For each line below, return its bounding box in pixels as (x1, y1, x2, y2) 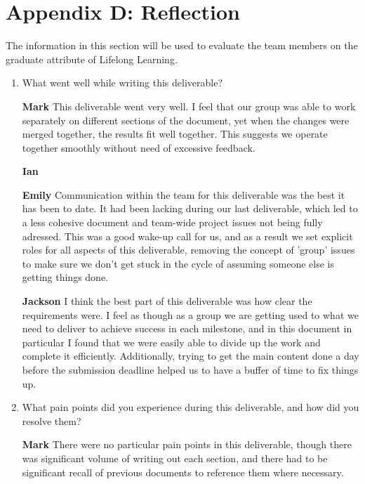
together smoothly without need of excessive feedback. (22, 140, 255, 155)
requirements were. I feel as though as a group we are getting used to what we (22, 307, 359, 322)
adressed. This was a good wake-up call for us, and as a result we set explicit (22, 228, 353, 243)
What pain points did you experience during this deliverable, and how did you (22, 400, 359, 414)
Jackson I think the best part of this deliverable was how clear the (22, 294, 312, 308)
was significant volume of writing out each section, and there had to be (22, 450, 328, 465)
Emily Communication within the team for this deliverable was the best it (22, 187, 345, 202)
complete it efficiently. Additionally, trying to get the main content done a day (22, 348, 359, 363)
